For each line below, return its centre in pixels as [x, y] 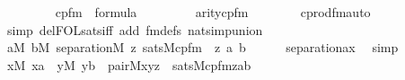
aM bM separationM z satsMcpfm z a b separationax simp [202, 47]
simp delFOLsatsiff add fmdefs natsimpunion [135, 29]
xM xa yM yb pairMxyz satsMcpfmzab [129, 64]
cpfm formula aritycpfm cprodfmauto [213, 12]
